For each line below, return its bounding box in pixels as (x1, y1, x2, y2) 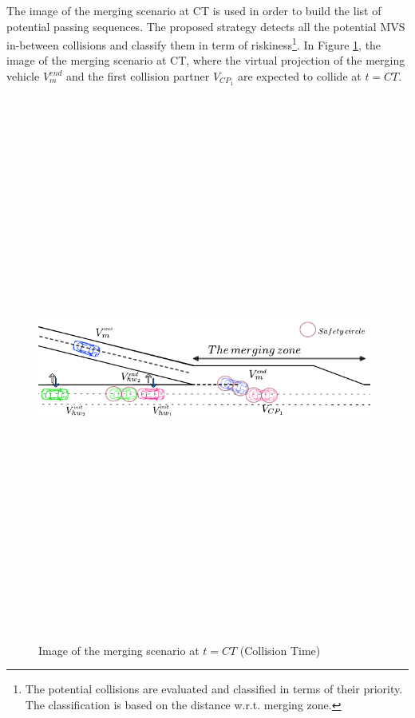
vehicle (6, 68, 40, 85)
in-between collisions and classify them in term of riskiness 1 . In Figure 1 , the (6, 34, 381, 53)
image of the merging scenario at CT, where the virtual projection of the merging (6, 52, 405, 69)
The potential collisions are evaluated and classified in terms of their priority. (25, 681, 403, 697)
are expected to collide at (237, 68, 362, 85)
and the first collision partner (66, 68, 210, 85)
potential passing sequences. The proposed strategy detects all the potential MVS (6, 18, 405, 34)
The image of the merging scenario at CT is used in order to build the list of (6, 2, 381, 18)
